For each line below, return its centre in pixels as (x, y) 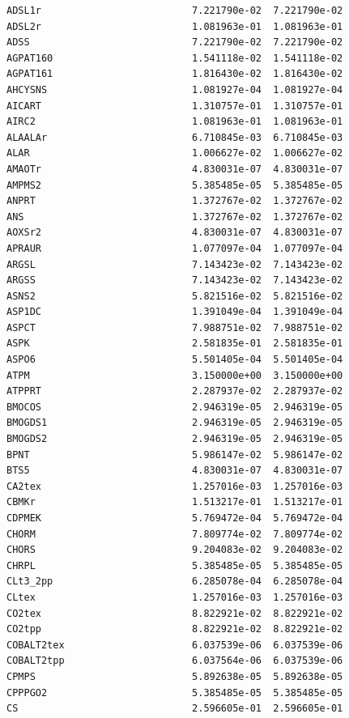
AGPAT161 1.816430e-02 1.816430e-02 (175, 74)
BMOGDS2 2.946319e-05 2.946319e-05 (175, 439)
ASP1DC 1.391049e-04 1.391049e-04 (175, 312)
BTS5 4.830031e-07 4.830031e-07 (175, 471)
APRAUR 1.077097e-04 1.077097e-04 (175, 248)
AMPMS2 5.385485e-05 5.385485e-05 (175, 185)
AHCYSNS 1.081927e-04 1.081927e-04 (175, 89)
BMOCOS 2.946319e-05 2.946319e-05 (175, 407)
